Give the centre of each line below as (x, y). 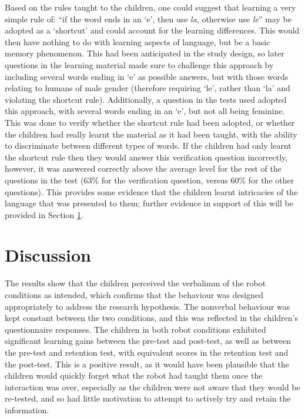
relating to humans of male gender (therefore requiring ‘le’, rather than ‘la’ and (148, 88)
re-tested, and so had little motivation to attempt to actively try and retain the (148, 398)
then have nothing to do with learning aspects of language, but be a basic (138, 41)
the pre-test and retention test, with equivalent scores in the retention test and (147, 352)
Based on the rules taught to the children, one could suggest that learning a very (150, 7)
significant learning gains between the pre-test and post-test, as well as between (148, 341)
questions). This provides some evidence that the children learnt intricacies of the (151, 191)
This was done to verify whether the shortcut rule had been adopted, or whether (150, 122)
